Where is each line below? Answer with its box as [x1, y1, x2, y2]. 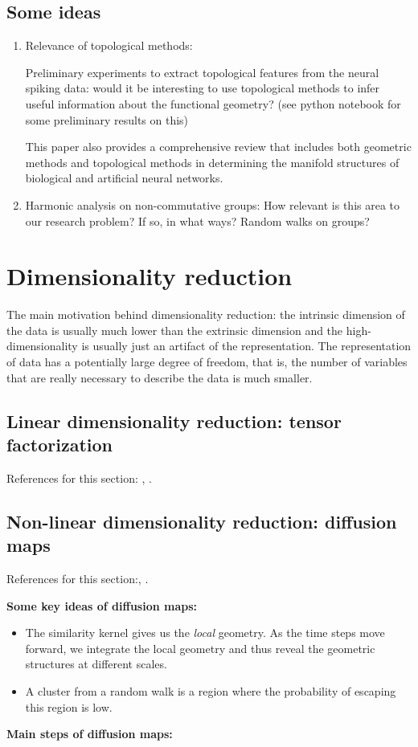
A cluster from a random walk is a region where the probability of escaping [25, 682, 396, 699]
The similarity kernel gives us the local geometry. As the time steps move [25, 624, 385, 641]
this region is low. [25, 698, 113, 715]
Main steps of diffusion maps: [6, 725, 173, 742]
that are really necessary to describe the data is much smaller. [6, 369, 313, 386]
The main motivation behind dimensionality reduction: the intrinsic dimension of [6, 306, 405, 323]
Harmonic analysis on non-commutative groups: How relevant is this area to [25, 196, 400, 213]
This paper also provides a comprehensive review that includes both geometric [25, 138, 412, 155]
